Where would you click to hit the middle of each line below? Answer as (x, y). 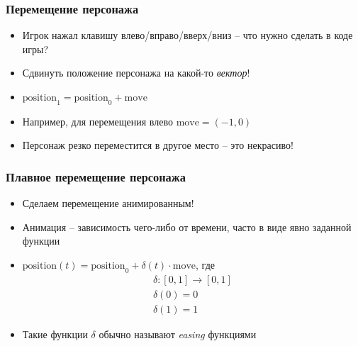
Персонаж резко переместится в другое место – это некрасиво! (158, 145)
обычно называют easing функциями (178, 334)
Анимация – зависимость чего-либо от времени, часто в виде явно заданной (187, 227)
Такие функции (55, 334)
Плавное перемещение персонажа (96, 176)
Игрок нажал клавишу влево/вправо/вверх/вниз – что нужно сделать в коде (188, 35)
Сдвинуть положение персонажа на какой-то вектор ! (136, 73)
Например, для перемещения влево (97, 121)
